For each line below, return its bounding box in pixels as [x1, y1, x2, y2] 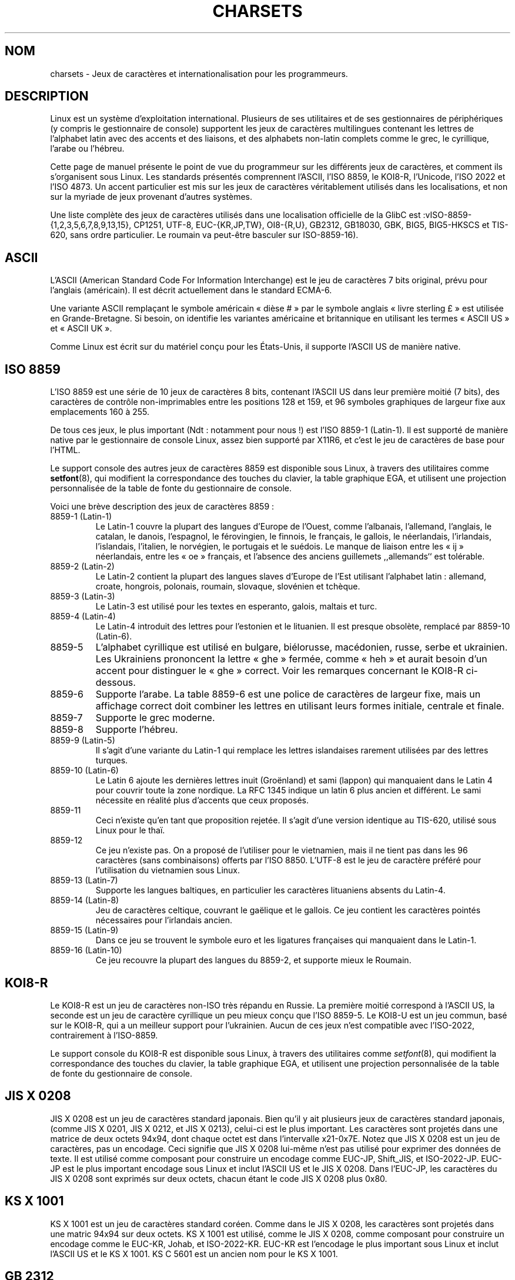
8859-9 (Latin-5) [50, 735, 115, 746]
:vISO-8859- [423, 210, 472, 220]
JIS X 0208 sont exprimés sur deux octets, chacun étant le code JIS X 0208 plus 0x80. [50, 1173, 387, 1184]
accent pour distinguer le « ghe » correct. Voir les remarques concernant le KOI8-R [95, 665, 464, 677]
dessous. [95, 676, 136, 689]
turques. [95, 755, 128, 766]
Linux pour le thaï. [95, 825, 165, 836]
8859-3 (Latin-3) [50, 591, 115, 602]
